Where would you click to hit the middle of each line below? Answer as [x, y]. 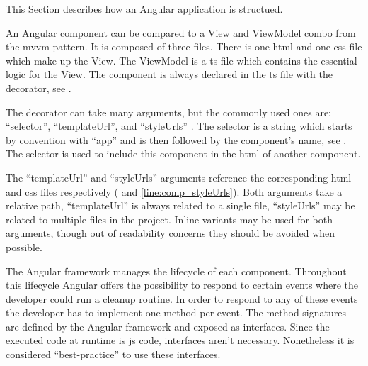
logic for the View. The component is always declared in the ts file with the [169, 74]
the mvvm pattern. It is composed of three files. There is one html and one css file [184, 46]
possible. [24, 246]
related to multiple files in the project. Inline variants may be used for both [169, 219]
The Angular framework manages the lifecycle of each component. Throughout [176, 271]
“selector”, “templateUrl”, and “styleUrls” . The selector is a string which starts [179, 126]
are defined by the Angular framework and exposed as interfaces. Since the [168, 326]
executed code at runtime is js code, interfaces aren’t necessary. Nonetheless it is [180, 340]
